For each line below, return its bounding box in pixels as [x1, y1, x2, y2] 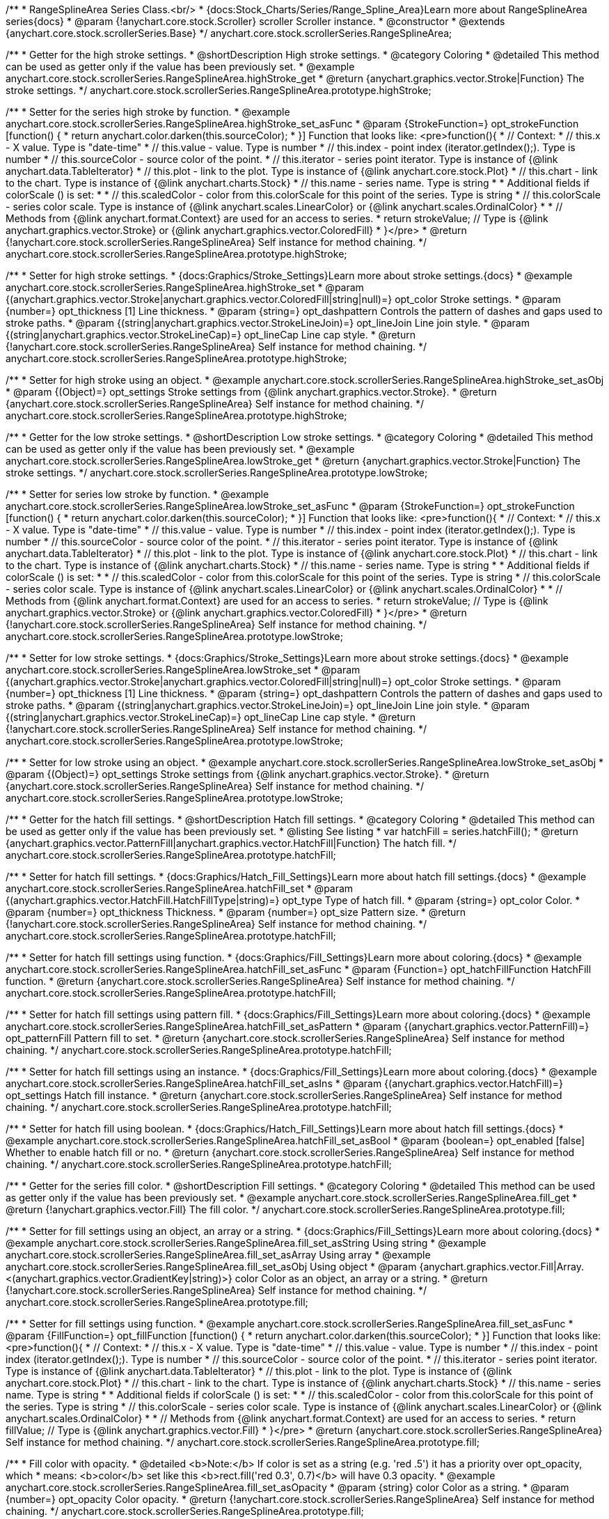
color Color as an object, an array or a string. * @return [235, 1272, 488, 1284]
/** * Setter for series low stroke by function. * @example [6, 488, 269, 500]
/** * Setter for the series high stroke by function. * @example [6, 106, 290, 118]
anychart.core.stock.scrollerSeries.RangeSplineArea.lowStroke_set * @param [6, 664, 361, 676]
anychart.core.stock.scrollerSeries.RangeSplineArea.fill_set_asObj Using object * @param [6, 1261, 417, 1272]
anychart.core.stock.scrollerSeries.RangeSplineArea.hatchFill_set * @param [6, 882, 354, 894]
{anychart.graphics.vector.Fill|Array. [419, 1261, 585, 1272]
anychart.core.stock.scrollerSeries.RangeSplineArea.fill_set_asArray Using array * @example [6, 1249, 431, 1261]
